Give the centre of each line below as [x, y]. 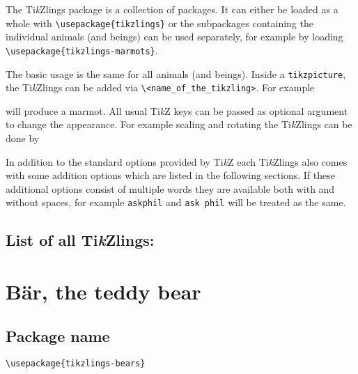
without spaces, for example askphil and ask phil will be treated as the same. [176, 202]
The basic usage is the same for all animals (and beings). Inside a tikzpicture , [176, 73]
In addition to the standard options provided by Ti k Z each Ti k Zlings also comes [177, 161]
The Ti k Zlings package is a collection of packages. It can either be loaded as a [172, 9]
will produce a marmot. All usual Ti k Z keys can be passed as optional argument [177, 110]
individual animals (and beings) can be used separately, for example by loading [174, 37]
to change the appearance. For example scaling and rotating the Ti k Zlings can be [179, 124]
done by [23, 138]
